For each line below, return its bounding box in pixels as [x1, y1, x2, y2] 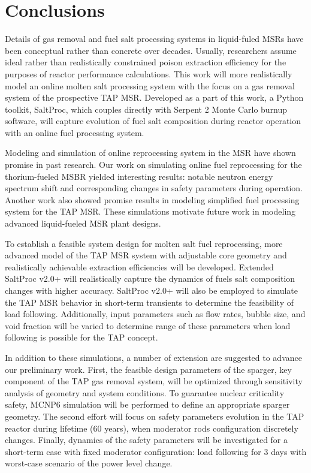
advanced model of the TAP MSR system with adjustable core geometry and [5, 249, 287, 261]
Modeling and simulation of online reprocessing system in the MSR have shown [5, 146, 296, 159]
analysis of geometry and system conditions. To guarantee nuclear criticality [5, 386, 285, 399]
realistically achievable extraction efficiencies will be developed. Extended [5, 260, 274, 273]
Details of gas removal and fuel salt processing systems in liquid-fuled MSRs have [5, 32, 304, 45]
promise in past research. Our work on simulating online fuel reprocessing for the [5, 158, 302, 171]
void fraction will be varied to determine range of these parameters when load [5, 319, 291, 332]
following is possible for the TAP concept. [5, 331, 158, 344]
